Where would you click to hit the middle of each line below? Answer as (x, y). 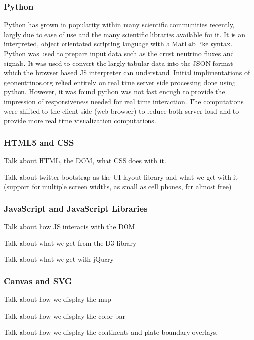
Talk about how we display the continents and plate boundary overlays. (111, 332)
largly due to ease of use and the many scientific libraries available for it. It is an (125, 34)
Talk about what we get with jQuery (59, 259)
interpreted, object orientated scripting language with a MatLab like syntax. (118, 44)
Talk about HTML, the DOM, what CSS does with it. (85, 160)
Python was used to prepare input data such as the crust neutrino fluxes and (119, 53)
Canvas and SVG (38, 281)
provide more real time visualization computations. (80, 120)
